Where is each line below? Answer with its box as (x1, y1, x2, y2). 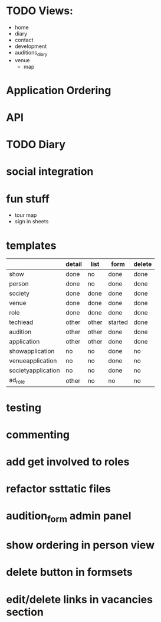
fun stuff (6, 192, 50, 206)
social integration (6, 165, 94, 178)
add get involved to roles (6, 455, 130, 469)
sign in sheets (14, 218, 49, 225)
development (14, 43, 47, 50)
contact (14, 36, 34, 43)
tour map (14, 211, 37, 219)
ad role (9, 376, 25, 386)
